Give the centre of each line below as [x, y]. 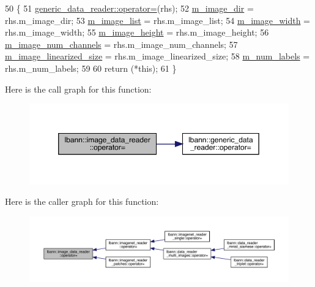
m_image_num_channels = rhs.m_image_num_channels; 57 [121, 44]
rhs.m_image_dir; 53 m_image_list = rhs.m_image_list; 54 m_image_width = [157, 20]
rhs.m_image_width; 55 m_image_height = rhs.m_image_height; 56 [137, 32]
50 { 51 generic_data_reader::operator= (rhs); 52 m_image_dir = [129, 8]
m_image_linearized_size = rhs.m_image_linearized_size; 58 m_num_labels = [157, 56]
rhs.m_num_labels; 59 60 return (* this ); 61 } [91, 68]
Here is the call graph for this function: [78, 89]
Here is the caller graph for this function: [82, 201]
